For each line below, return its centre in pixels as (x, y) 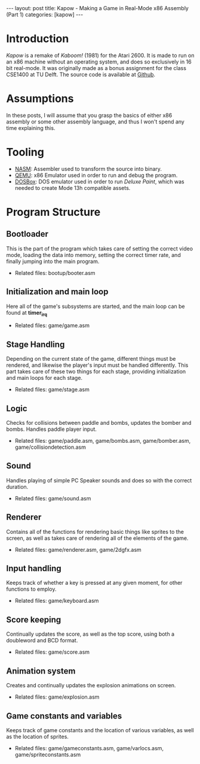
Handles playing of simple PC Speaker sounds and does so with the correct (99, 480)
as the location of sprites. (37, 736)
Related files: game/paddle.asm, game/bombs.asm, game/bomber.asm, (103, 441)
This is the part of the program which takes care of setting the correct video (99, 248)
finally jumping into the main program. (53, 261)
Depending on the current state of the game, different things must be (91, 359)
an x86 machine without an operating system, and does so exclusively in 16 (99, 62)
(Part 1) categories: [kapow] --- (45, 14)
